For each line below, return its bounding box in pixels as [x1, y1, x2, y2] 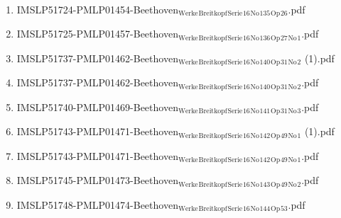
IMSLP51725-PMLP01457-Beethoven [16, 26, 178, 41]
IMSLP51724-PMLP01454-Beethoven [16, 2, 178, 16]
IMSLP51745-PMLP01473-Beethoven [16, 173, 178, 188]
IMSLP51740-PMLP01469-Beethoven [16, 99, 178, 114]
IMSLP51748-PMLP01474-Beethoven [16, 197, 178, 212]
